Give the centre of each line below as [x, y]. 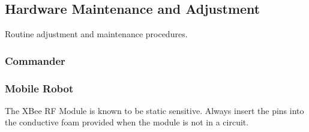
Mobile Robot [39, 88]
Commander [35, 60]
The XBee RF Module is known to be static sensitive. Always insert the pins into [154, 110]
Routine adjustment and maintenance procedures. [96, 34]
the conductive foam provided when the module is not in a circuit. [127, 122]
